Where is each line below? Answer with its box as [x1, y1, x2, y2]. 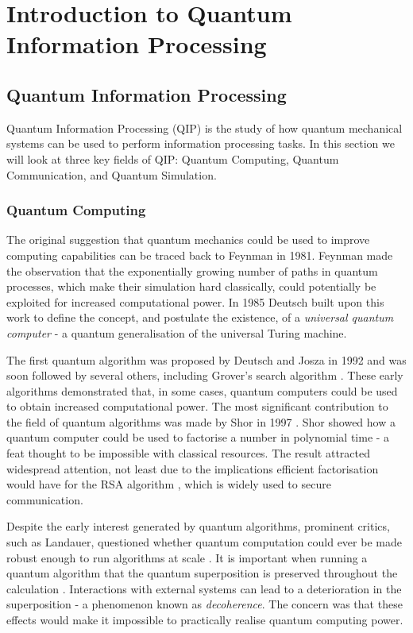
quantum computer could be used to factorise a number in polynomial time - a [6, 429, 390, 446]
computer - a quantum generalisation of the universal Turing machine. [6, 324, 347, 341]
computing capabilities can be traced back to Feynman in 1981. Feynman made [6, 246, 393, 263]
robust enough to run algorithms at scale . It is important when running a [6, 549, 368, 565]
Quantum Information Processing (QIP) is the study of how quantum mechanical [6, 119, 403, 136]
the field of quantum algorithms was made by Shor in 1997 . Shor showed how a [6, 413, 396, 430]
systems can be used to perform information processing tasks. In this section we [6, 135, 395, 152]
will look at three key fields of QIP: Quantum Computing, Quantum [6, 150, 339, 167]
